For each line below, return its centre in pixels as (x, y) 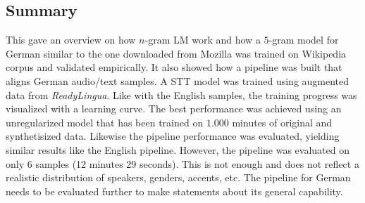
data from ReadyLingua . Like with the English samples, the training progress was (181, 94)
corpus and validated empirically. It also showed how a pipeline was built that (174, 67)
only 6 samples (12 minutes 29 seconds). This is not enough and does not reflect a (182, 163)
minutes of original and (282, 122)
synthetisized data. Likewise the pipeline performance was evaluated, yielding (173, 136)
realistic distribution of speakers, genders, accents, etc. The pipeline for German (178, 177)
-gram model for (304, 40)
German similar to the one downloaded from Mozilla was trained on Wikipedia (176, 53)
